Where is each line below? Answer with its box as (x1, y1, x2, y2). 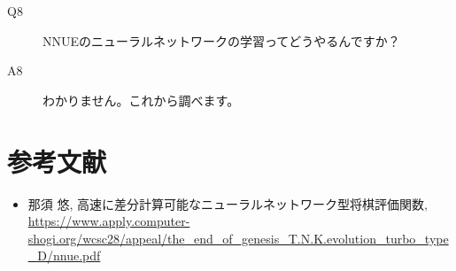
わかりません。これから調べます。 (43, 90, 240, 109)
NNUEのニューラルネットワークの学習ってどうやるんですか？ (43, 31, 400, 50)
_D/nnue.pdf (27, 246, 101, 265)
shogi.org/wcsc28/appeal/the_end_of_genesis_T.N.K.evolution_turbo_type (27, 228, 449, 247)
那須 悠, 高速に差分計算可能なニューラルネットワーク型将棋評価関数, (27, 194, 428, 213)
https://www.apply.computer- (27, 212, 190, 230)
